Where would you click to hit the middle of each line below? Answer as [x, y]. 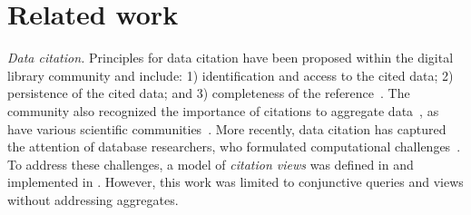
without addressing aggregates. [93, 199]
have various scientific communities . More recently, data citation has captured [227, 128]
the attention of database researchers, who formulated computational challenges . [234, 147]
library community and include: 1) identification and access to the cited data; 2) [231, 75]
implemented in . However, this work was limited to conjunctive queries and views [235, 182]
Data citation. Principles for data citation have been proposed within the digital [231, 58]
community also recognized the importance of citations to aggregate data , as [223, 110]
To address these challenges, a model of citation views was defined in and [211, 164]
